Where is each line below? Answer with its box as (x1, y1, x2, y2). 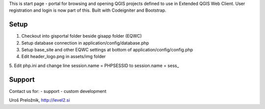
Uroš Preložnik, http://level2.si (9, 97, 70, 103)
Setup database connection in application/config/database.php (21, 40, 149, 46)
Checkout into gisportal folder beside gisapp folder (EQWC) (21, 33, 142, 39)
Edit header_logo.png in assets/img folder (21, 54, 106, 60)
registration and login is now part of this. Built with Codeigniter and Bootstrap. (9, 7, 166, 13)
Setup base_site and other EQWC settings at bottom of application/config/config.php (21, 47, 193, 53)
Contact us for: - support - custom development (9, 88, 106, 94)
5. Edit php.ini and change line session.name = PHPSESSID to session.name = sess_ (9, 63, 179, 68)
